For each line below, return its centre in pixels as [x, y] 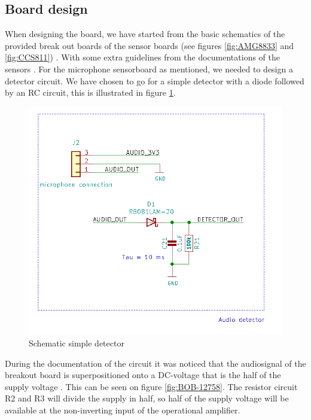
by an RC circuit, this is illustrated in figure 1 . [90, 92]
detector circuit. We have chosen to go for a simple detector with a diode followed [155, 80]
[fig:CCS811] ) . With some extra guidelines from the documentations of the [142, 57]
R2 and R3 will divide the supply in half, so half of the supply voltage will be [147, 398]
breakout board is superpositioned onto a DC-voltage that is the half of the [143, 375]
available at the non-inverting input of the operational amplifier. [123, 410]
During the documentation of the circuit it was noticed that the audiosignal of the [155, 363]
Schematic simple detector [77, 343]
